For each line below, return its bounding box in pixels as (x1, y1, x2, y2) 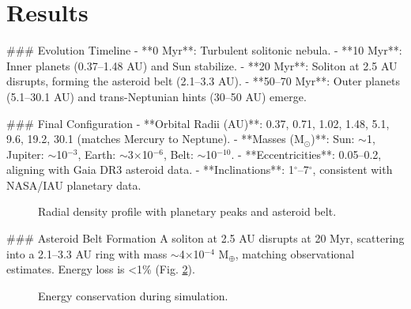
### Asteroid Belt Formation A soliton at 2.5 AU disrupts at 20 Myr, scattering (6, 230, 405, 247)
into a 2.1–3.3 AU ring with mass (6, 245, 168, 262)
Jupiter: (6, 145, 44, 162)
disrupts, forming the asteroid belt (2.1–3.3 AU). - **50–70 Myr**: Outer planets (6, 73, 400, 89)
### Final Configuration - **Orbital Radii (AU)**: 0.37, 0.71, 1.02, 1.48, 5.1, (6, 115, 390, 131)
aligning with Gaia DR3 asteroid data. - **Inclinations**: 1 (6, 161, 294, 178)
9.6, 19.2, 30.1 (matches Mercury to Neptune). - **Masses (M (6, 130, 304, 147)
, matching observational (235, 245, 355, 262)
